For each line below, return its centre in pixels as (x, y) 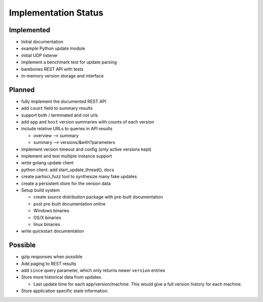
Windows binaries (51, 211)
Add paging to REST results (49, 263)
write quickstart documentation (53, 231)
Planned (22, 90)
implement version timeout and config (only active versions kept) (86, 149)
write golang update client (47, 163)
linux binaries (47, 224)
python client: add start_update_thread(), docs (68, 170)
